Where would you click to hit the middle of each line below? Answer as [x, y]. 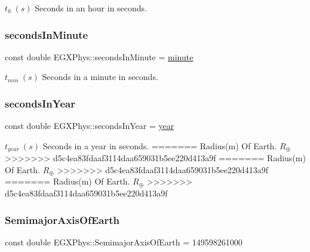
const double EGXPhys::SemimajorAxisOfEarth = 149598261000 [124, 242]
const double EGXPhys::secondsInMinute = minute [99, 56]
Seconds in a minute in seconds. [100, 77]
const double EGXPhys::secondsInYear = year [90, 126]
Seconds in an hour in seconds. [91, 8]
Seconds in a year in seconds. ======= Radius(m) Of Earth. [160, 145]
